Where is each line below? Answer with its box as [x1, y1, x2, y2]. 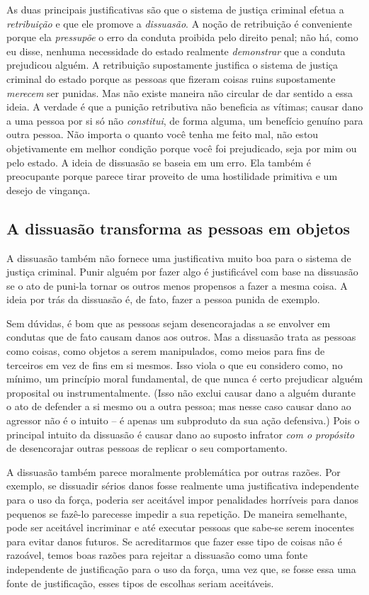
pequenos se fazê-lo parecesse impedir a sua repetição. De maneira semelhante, [6, 506, 348, 521]
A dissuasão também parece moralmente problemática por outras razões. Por [6, 464, 341, 479]
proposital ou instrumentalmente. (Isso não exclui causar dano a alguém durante [6, 385, 356, 399]
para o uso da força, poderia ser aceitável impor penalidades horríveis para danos [6, 492, 358, 507]
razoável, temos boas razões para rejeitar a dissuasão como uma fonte [6, 548, 308, 562]
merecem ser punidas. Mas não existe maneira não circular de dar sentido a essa [6, 85, 353, 100]
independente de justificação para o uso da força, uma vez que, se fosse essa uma [6, 561, 356, 576]
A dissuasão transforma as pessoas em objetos [6, 217, 351, 239]
